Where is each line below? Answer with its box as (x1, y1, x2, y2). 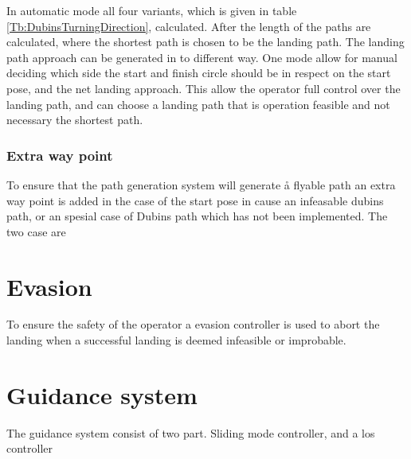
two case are (6, 223, 66, 239)
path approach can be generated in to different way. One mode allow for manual (6, 49, 397, 65)
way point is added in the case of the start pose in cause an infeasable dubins (6, 192, 384, 208)
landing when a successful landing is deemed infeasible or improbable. (6, 332, 346, 348)
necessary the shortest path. (6, 111, 143, 128)
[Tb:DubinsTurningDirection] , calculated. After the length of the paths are (6, 18, 371, 34)
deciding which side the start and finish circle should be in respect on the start (6, 64, 391, 81)
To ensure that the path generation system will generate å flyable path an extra (6, 176, 396, 193)
